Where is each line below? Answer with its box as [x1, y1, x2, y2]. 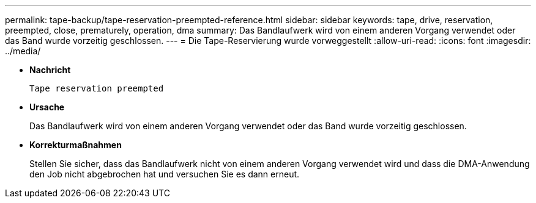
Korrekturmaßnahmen [29, 140, 122, 150]
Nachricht [29, 65, 71, 75]
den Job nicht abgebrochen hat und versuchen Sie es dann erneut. [29, 169, 300, 179]
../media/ [5, 46, 41, 56]
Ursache [29, 102, 65, 112]
